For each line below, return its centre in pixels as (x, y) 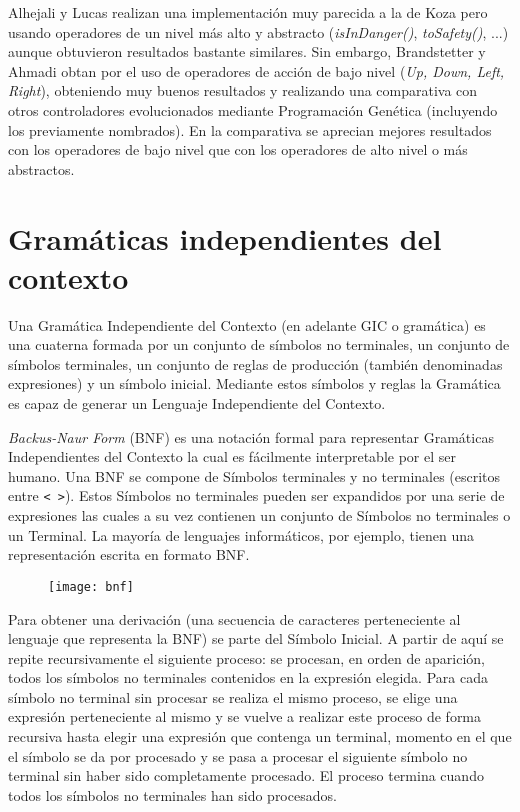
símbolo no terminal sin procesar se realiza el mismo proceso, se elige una (233, 696)
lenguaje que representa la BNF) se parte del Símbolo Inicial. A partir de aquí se (256, 638)
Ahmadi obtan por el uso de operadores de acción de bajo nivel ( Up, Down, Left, (256, 70)
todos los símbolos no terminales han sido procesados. (172, 794)
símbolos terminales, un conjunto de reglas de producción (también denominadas (255, 363)
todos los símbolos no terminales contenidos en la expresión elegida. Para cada (248, 677)
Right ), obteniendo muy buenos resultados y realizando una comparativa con (243, 90)
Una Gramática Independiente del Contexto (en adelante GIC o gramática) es (247, 324)
